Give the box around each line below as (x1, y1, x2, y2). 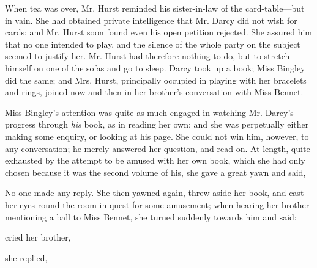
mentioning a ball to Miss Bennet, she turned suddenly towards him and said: (5, 210, 297, 223)
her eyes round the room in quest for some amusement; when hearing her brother (5, 198, 310, 211)
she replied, (5, 251, 48, 264)
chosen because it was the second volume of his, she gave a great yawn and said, (5, 165, 306, 178)
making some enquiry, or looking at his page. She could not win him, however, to (5, 129, 309, 142)
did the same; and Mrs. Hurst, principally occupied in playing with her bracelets (5, 73, 307, 86)
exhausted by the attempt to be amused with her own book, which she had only (5, 154, 305, 167)
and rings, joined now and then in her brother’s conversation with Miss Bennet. (5, 85, 304, 98)
